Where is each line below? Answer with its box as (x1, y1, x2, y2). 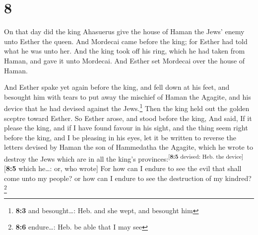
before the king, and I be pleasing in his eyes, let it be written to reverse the (4, 132, 236, 142)
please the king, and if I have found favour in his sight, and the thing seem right (4, 122, 248, 133)
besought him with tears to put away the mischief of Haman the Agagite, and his (4, 91, 251, 102)
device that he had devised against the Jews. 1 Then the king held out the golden (4, 102, 250, 113)
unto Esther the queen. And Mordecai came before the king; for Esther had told (4, 36, 248, 46)
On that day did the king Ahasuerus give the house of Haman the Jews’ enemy (4, 26, 245, 37)
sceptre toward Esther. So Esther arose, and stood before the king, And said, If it (4, 113, 252, 123)
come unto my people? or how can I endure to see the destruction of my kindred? (4, 173, 252, 183)
